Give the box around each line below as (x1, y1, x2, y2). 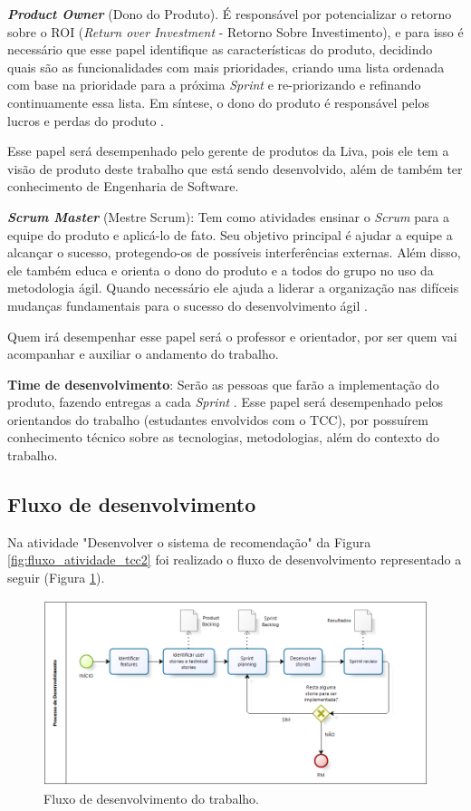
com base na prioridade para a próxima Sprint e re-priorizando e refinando (7, 75, 421, 94)
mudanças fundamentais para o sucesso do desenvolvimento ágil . (7, 295, 368, 314)
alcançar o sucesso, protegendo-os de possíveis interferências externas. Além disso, (7, 243, 461, 262)
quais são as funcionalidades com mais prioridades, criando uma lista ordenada (7, 57, 445, 76)
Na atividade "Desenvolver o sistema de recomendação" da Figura (7, 532, 371, 551)
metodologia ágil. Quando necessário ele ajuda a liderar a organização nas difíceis (7, 278, 459, 297)
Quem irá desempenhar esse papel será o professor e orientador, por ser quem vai (7, 326, 457, 345)
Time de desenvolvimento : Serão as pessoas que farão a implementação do (7, 374, 439, 393)
